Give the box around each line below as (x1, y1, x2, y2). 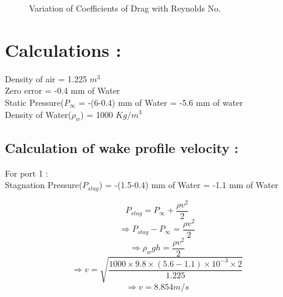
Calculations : (5, 37, 122, 62)
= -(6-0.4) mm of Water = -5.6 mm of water (78, 96, 243, 108)
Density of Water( (5, 108, 71, 120)
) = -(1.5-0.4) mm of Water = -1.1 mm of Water (99, 178, 279, 191)
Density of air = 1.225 (5, 72, 87, 85)
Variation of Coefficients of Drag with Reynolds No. (29, 2, 221, 14)
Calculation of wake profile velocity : (5, 138, 239, 157)
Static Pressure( (5, 96, 64, 108)
